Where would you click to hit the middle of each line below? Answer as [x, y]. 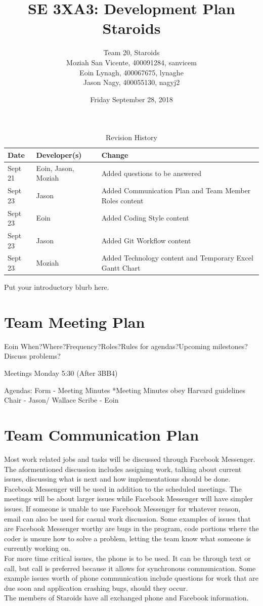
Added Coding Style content [145, 218]
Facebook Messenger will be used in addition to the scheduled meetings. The [123, 488]
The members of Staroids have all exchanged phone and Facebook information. [126, 598]
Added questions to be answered [151, 173]
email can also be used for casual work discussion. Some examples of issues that [127, 518]
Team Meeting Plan [75, 321]
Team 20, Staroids [131, 52]
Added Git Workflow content [146, 240]
